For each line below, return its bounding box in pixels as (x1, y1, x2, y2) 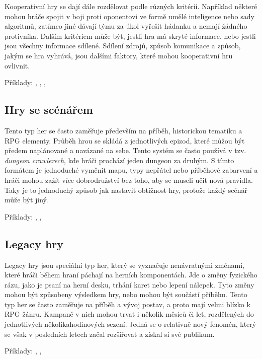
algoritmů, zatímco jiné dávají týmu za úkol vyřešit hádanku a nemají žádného (5, 21, 247, 31)
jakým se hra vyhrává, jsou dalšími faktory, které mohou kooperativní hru (5, 50, 233, 60)
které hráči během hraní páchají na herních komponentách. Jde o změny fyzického (5, 269, 257, 280)
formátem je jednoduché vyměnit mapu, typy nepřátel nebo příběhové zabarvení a (5, 165, 258, 175)
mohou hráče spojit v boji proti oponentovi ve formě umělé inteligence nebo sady (5, 11, 254, 21)
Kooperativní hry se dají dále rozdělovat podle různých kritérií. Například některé (5, 1, 257, 11)
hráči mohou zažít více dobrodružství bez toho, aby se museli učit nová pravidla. (5, 174, 253, 185)
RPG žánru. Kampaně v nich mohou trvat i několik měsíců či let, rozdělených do (5, 309, 254, 319)
